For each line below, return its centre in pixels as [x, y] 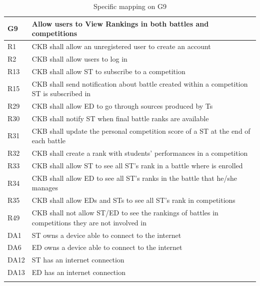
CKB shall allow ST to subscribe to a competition [108, 71]
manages [45, 188]
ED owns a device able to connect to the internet [107, 247]
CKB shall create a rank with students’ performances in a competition [140, 153]
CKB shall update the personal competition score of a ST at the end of [141, 130]
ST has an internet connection [78, 260]
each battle [49, 140]
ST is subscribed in [61, 93]
